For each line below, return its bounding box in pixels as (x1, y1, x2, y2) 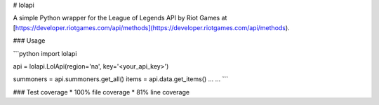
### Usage (13, 36, 46, 45)
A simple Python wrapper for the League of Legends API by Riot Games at (13, 14, 227, 22)
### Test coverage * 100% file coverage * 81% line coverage (13, 87, 189, 96)
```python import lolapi (13, 49, 77, 57)
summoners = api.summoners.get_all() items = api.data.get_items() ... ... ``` (13, 75, 229, 83)
